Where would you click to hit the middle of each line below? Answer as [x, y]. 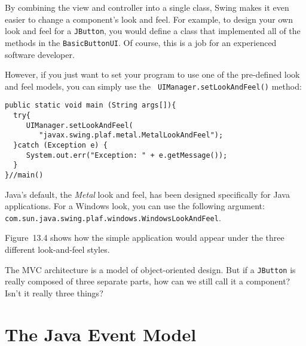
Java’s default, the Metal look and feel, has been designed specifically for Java [147, 194]
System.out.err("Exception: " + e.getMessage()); [127, 155]
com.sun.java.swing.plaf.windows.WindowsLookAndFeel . [113, 217]
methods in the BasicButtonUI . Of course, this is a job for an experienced [141, 42]
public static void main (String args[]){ [91, 105]
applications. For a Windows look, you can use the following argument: [135, 206]
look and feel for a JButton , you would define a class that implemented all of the [153, 31]
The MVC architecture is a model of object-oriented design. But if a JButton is [150, 269]
